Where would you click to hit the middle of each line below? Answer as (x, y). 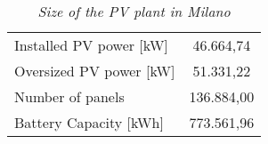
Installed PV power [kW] (91, 45)
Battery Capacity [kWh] (89, 122)
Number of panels (69, 96)
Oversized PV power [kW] (95, 71)
